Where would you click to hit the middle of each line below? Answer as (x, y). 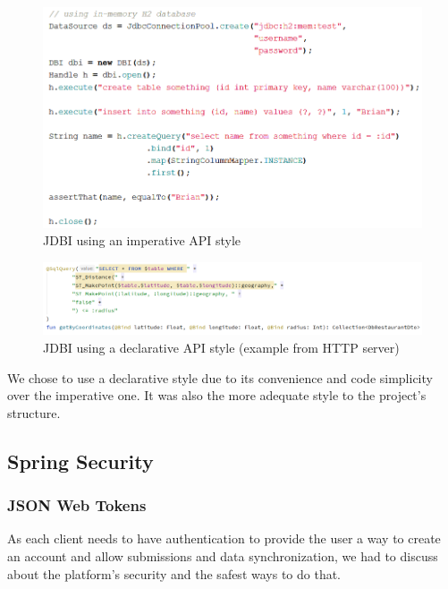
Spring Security (80, 461)
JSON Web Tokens (77, 505)
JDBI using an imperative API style (142, 240)
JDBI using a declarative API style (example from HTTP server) (221, 348)
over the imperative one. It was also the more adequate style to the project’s (217, 395)
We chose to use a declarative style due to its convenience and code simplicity (220, 377)
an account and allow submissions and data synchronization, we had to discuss (223, 556)
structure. (34, 412)
